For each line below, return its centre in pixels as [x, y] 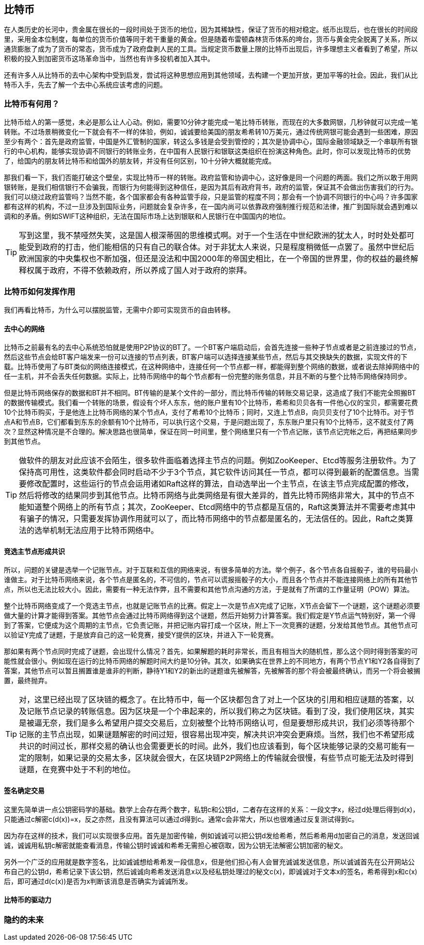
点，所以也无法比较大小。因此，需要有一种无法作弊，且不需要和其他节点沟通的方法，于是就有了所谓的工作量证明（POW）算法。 [209, 589]
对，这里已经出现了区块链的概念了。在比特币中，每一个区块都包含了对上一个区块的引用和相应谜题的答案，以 [217, 700]
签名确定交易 [24, 790]
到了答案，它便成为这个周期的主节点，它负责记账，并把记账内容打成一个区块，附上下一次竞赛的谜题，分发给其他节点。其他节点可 [211, 625]
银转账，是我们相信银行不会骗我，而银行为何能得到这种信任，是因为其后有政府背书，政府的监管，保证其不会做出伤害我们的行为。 [211, 187]
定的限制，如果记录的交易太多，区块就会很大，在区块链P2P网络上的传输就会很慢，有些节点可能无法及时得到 [216, 758]
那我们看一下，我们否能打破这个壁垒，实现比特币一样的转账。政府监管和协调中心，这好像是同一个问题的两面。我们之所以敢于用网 [211, 178]
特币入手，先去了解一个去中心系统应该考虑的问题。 [85, 85]
